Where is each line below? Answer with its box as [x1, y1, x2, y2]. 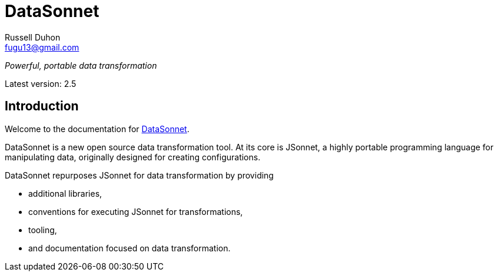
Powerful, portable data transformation [5, 60, 157, 70]
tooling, [28, 224, 57, 235]
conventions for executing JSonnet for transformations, [28, 206, 243, 217]
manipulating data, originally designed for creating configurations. [5, 152, 261, 162]
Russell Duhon [5, 32, 61, 42]
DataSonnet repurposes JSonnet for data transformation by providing [5, 170, 274, 180]
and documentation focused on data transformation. [28, 243, 231, 253]
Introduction [5, 99, 79, 114]
